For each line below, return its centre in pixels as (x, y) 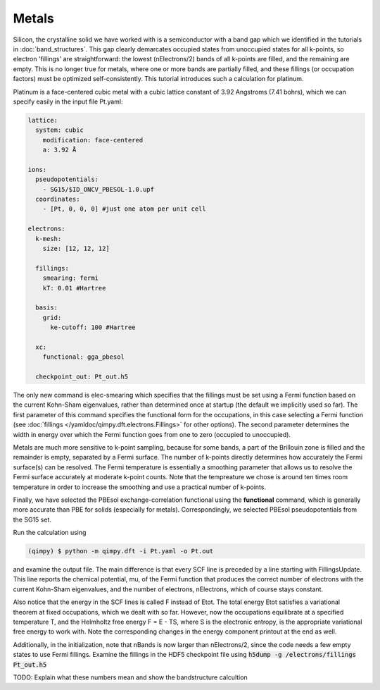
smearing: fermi (70, 278)
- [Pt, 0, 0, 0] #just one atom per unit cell (125, 209)
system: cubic (60, 130)
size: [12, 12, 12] (76, 248)
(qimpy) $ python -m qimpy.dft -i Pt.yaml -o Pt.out (121, 551)
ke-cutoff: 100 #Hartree (93, 327)
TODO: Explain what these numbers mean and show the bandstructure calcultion (130, 677)
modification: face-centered (93, 140)
